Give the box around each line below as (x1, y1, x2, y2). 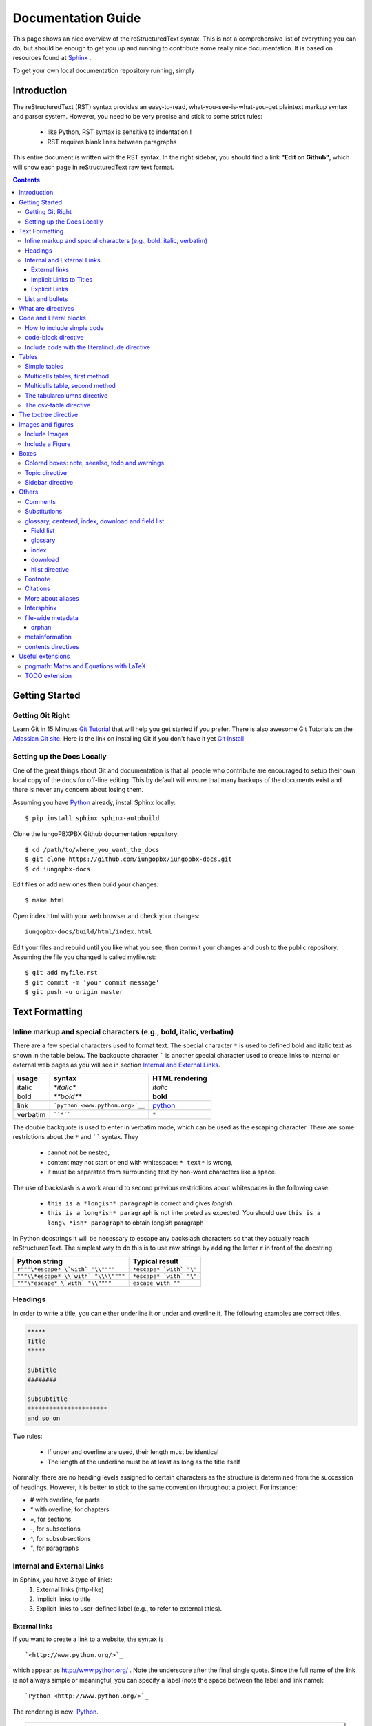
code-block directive (25, 333, 84, 342)
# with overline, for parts (30, 1495, 100, 1504)
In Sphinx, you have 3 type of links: (12, 1575, 113, 1584)
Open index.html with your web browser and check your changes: (12, 911, 200, 920)
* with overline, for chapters (30, 1505, 110, 1513)
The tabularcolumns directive (25, 391, 108, 400)
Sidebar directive (25, 478, 74, 487)
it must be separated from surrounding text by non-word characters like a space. (47, 1167, 277, 1176)
